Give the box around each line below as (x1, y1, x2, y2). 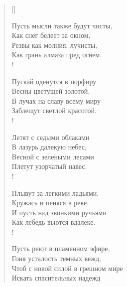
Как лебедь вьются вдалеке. (11, 217, 96, 227)
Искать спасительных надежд (11, 273, 101, 283)
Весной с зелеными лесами (11, 151, 94, 161)
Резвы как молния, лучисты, (11, 39, 98, 50)
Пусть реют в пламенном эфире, (11, 243, 110, 254)
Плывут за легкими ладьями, (11, 187, 99, 198)
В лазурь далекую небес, (11, 142, 87, 152)
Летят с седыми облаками (11, 132, 90, 142)
